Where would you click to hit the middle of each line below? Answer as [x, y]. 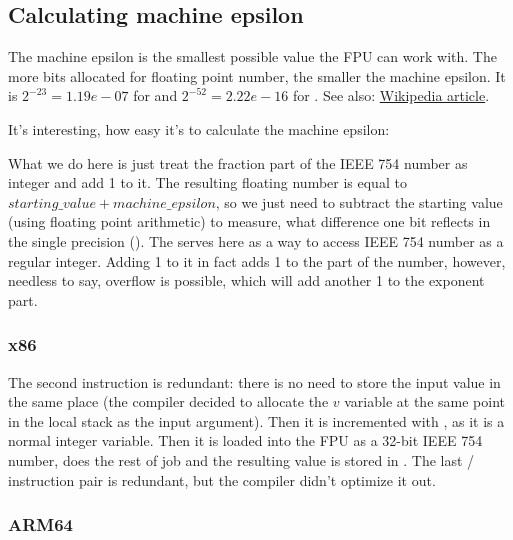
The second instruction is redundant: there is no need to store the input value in [254, 381]
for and [155, 95]
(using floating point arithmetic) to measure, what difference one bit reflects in [249, 221]
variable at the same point [424, 401]
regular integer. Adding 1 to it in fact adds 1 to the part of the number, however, [257, 260]
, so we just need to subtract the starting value [359, 201]
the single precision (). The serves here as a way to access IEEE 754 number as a [256, 240]
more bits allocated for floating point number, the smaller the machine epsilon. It [257, 75]
